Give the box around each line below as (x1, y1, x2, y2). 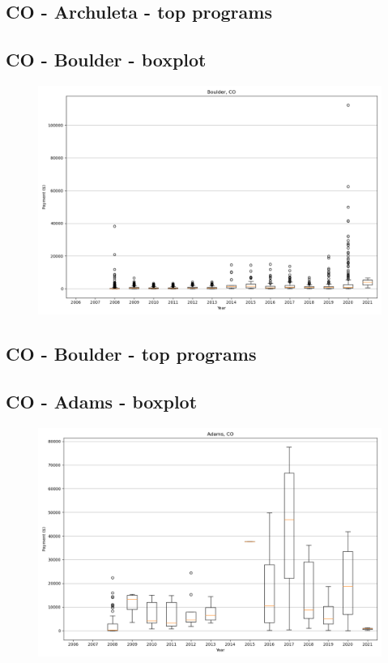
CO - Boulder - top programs (6, 341, 257, 366)
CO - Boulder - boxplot (6, 47, 207, 72)
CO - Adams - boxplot (6, 389, 198, 414)
